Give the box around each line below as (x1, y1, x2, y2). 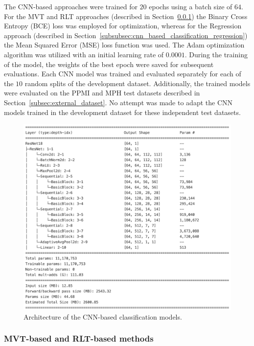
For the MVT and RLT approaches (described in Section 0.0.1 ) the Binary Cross (4, 11, 248, 21)
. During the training (185, 49, 248, 59)
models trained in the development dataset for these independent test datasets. (4, 107, 241, 117)
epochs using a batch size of (149, 1, 232, 11)
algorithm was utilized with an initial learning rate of (4, 49, 164, 59)
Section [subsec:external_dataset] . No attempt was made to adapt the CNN (4, 97, 233, 107)
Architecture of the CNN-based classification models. (23, 311, 182, 322)
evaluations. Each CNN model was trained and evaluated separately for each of (4, 69, 241, 79)
